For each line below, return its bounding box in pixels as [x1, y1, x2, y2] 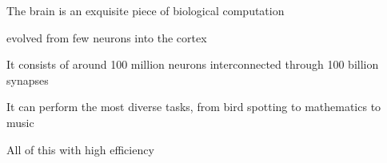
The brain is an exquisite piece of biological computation [6, 2, 285, 18]
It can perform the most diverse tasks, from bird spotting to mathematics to [6, 98, 381, 115]
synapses [6, 71, 49, 88]
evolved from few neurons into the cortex [6, 29, 207, 46]
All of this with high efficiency [6, 141, 154, 157]
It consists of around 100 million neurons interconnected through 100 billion [6, 56, 379, 73]
